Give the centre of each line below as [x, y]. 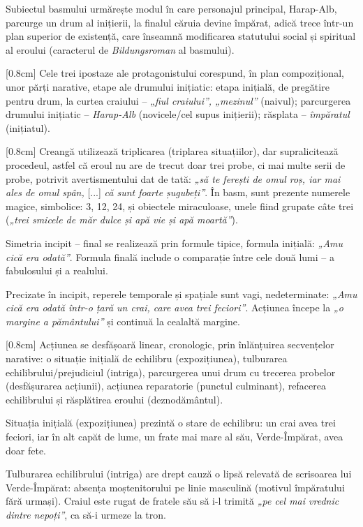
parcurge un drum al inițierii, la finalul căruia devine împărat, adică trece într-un [180, 22]
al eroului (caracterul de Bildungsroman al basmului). [120, 49]
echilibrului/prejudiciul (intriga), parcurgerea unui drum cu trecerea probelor [171, 372]
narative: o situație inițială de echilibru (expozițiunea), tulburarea [147, 358]
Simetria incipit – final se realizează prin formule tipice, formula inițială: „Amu [175, 243]
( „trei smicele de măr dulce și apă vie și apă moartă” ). [122, 220]
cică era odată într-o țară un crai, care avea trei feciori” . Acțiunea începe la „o [175, 307]
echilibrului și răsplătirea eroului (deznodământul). [114, 399]
